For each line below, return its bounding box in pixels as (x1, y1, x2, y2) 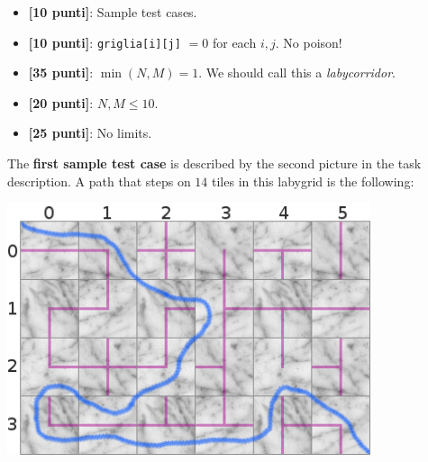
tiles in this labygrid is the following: (212, 171, 414, 190)
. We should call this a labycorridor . (198, 63, 396, 82)
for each (212, 32, 257, 51)
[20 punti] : (28, 93, 94, 112)
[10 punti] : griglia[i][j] (28, 32, 181, 51)
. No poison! (275, 32, 342, 51)
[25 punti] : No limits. (28, 123, 152, 142)
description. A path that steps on (7, 171, 191, 190)
